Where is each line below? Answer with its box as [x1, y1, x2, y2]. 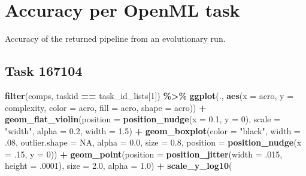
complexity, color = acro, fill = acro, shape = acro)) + [5, 101, 207, 113]
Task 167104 [5, 61, 83, 80]
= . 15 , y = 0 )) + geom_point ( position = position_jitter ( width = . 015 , [5, 147, 283, 160]
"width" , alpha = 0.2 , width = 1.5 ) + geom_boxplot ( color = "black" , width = [5, 124, 301, 137]
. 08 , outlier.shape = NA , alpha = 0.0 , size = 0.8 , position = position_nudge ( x [5, 136, 302, 149]
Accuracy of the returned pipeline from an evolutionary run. [5, 32, 226, 45]
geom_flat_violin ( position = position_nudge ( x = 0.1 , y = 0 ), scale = [5, 113, 281, 125]
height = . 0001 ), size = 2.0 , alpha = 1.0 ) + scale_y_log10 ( [5, 159, 232, 172]
